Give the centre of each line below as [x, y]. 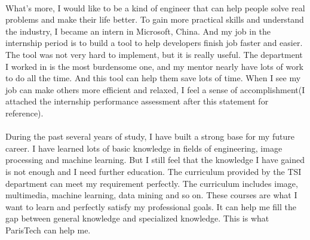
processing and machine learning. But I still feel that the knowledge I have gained [155, 160]
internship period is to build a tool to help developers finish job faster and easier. [154, 43]
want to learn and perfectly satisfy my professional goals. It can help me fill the [151, 206]
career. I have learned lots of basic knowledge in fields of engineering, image [144, 148]
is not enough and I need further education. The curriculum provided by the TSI [154, 171]
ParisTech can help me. [48, 230]
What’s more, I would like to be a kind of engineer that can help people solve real [155, 7]
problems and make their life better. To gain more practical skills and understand [155, 19]
